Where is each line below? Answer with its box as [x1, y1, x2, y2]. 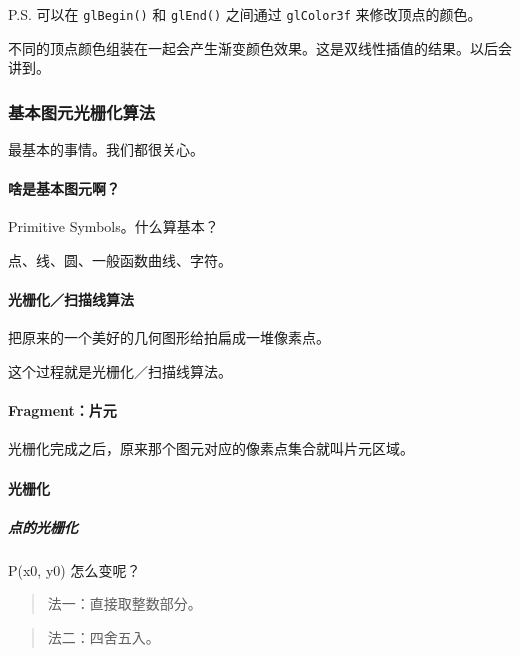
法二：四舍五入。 [47, 626, 160, 647]
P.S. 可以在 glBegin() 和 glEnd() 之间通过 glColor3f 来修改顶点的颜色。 [8, 4, 482, 24]
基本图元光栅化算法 [8, 99, 156, 124]
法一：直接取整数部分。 [47, 593, 202, 614]
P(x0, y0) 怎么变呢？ [8, 559, 141, 580]
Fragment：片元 [8, 400, 117, 421]
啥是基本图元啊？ [8, 178, 120, 199]
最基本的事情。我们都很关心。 [8, 139, 204, 160]
